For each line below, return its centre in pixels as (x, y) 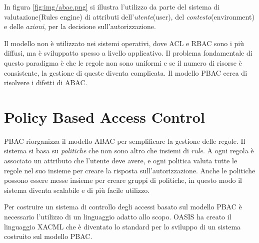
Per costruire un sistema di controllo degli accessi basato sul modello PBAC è (123, 207)
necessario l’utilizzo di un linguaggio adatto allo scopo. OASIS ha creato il (118, 217)
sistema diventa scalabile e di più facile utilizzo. (77, 190)
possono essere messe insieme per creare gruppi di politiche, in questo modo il (123, 180)
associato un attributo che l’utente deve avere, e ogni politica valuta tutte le (121, 161)
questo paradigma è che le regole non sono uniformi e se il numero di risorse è (123, 62)
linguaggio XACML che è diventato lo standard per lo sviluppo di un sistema (122, 226)
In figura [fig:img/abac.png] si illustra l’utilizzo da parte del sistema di (112, 7)
